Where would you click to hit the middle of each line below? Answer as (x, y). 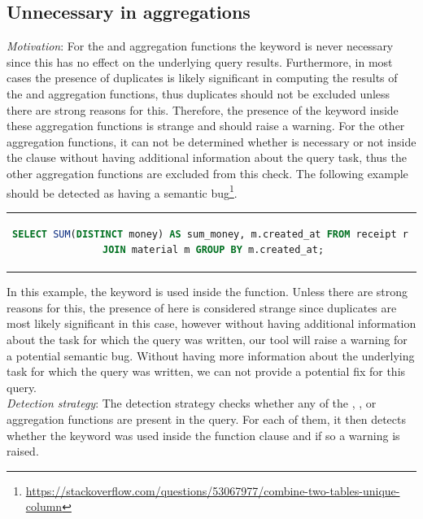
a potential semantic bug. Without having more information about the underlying (211, 355)
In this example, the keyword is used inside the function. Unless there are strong (207, 292)
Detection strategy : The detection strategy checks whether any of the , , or (192, 403)
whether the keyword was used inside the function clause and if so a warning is (203, 435)
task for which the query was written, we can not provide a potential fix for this (206, 371)
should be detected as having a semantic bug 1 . (122, 191)
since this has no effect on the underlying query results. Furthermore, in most (200, 61)
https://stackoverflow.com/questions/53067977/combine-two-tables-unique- (213, 490)
